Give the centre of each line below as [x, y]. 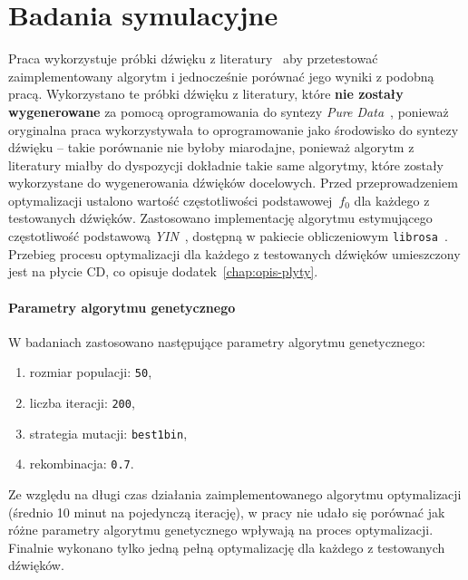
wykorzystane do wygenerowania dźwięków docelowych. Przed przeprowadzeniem [233, 183]
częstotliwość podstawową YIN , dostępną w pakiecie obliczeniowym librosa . [228, 236]
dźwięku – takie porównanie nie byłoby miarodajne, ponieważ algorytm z [211, 147]
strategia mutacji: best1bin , [108, 433]
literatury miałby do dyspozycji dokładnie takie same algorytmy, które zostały [226, 164]
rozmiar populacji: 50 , [91, 372]
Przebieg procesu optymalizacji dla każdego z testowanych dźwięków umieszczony [234, 253]
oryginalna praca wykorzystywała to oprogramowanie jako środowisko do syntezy [234, 129]
